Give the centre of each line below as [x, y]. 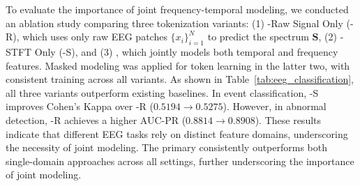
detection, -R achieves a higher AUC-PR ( [96, 119]
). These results [288, 119]
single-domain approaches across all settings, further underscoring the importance [180, 161]
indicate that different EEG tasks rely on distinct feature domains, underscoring [177, 133]
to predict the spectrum [258, 37]
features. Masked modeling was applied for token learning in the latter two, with [178, 65]
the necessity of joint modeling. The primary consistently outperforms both [167, 147]
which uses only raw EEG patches [95, 37]
